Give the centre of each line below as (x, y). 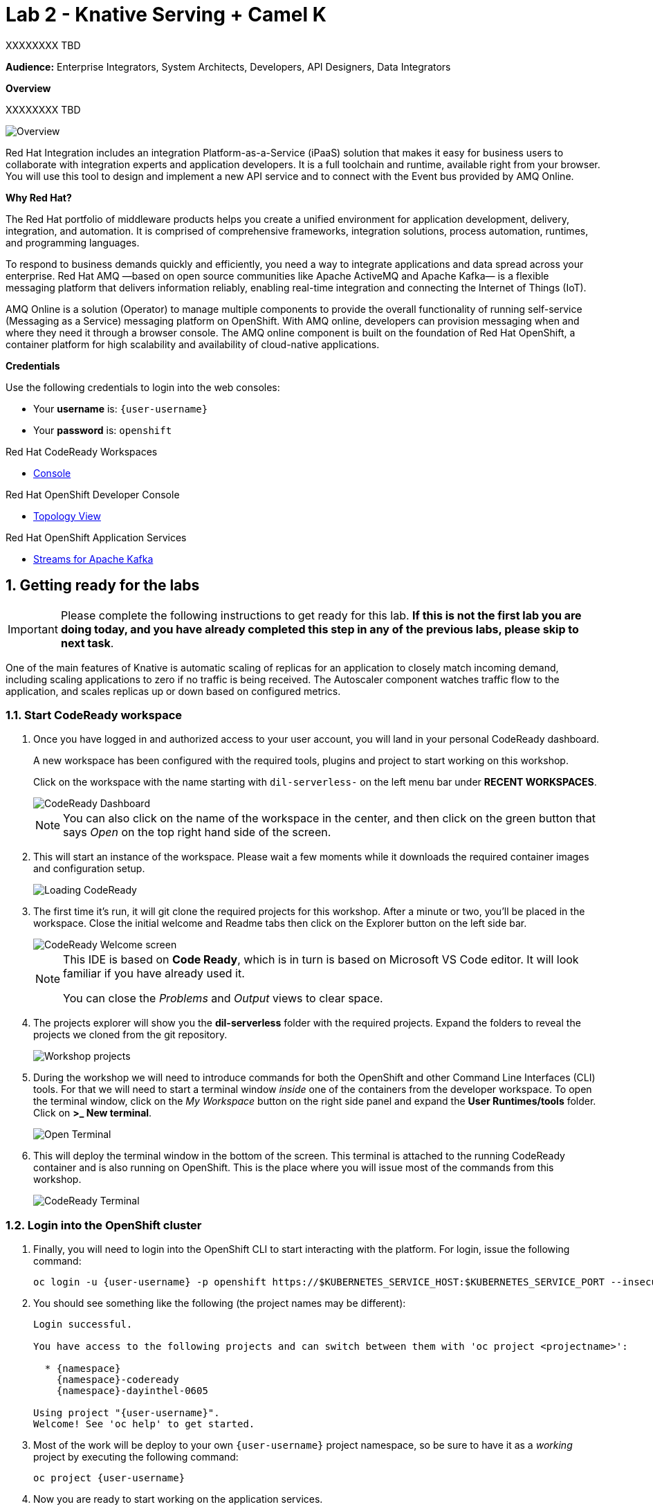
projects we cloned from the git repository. (130, 1035)
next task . (87, 643)
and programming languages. (73, 242)
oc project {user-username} (109, 1478)
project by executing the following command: (136, 1457)
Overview (28, 88)
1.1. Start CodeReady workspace (94, 715)
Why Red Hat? (39, 197)
